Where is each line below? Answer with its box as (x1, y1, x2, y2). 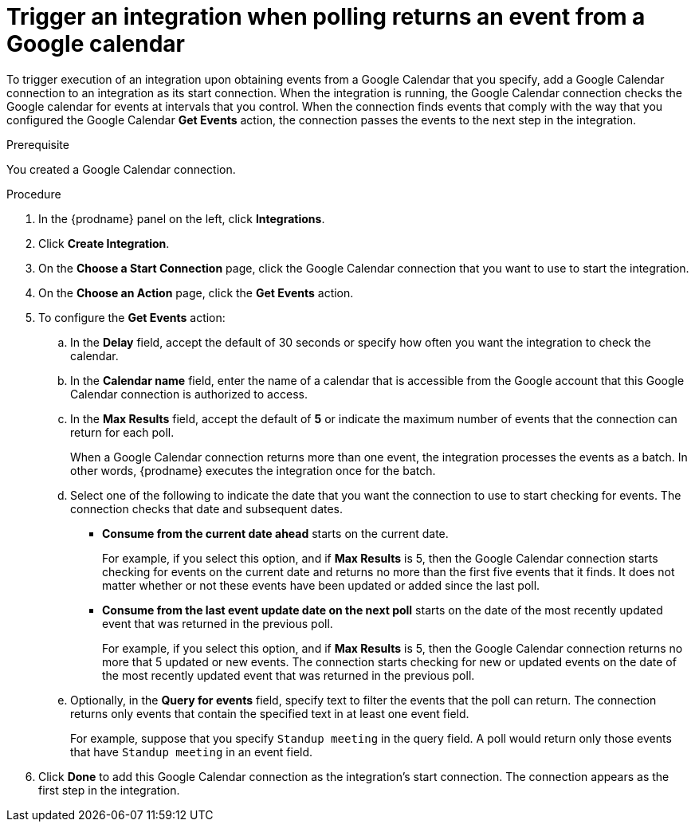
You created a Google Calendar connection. (6, 162, 236, 176)
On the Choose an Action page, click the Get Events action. (38, 285, 354, 300)
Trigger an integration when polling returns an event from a (6, 3, 646, 30)
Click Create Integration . (38, 236, 170, 250)
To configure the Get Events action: (38, 310, 226, 324)
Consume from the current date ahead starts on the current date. (102, 526, 449, 540)
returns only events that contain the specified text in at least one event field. (70, 706, 469, 720)
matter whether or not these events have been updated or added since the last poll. (102, 578, 540, 592)
